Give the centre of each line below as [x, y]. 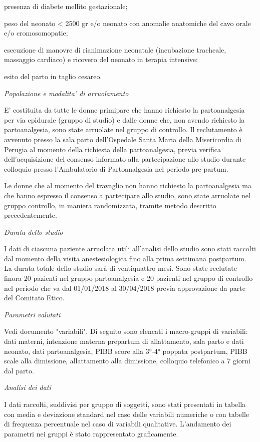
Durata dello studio [34, 232]
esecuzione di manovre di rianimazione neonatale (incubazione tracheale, [115, 49]
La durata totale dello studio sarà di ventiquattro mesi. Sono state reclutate [120, 268]
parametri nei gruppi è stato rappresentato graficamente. [91, 433]
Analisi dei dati [28, 387]
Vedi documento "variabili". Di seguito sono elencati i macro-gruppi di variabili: [126, 331]
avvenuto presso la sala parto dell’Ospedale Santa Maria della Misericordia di [123, 139]
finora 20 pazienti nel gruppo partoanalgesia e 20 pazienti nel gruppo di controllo [128, 278]
